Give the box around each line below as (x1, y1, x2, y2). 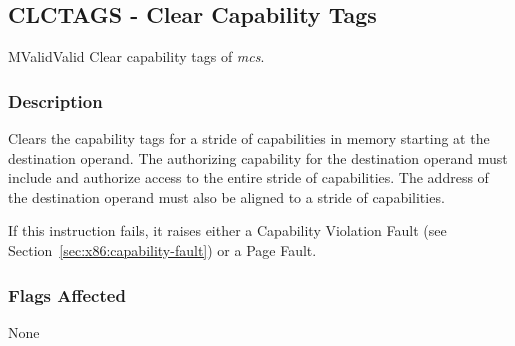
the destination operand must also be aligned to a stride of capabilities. (8, 186, 445, 207)
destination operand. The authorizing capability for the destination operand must (8, 147, 508, 168)
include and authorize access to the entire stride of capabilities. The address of (8, 167, 489, 188)
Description (8, 88, 103, 113)
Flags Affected (8, 282, 126, 307)
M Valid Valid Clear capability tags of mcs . (8, 46, 265, 67)
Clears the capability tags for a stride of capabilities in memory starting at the (8, 128, 490, 149)
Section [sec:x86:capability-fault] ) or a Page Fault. (8, 239, 317, 260)
